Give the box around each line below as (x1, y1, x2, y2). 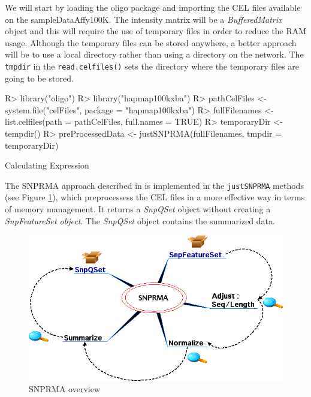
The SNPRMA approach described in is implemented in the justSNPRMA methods (5, 179, 304, 191)
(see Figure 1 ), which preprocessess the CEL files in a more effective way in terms (5, 191, 305, 203)
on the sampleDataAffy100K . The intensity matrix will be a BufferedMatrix (5, 13, 282, 25)
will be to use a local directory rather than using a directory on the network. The (5, 48, 304, 61)
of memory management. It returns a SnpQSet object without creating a (5, 203, 271, 215)
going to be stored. (5, 71, 74, 84)
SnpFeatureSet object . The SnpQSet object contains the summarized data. (5, 214, 275, 227)
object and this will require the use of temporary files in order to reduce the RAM (5, 25, 307, 37)
